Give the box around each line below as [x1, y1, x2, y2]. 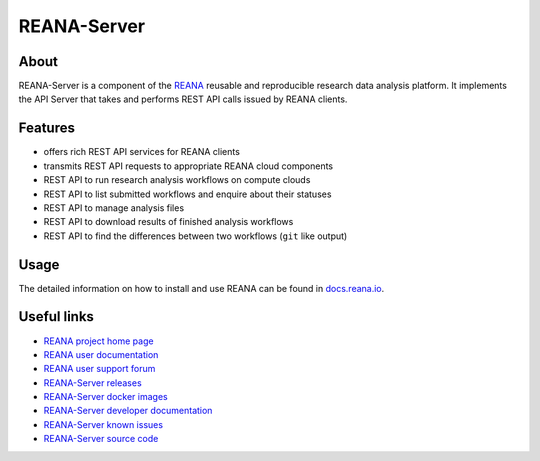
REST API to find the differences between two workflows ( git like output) [43, 230, 348, 242]
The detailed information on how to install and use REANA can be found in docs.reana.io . [18, 282, 385, 294]
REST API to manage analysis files [43, 201, 185, 214]
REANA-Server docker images [43, 391, 169, 403]
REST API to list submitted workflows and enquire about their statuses [43, 188, 332, 200]
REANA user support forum [43, 363, 156, 375]
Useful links [18, 308, 95, 325]
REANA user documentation [43, 348, 159, 360]
